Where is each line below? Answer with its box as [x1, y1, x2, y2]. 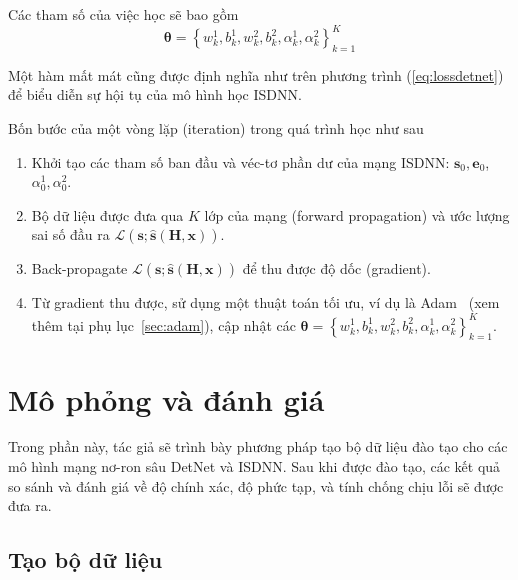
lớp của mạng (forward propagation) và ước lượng [204, 204, 510, 225]
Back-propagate [31, 258, 128, 279]
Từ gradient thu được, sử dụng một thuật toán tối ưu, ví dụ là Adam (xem [31, 292, 500, 313]
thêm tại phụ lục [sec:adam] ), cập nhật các [31, 314, 296, 335]
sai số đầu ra [31, 224, 110, 245]
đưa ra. [8, 495, 52, 516]
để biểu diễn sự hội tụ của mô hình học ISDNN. [8, 84, 302, 105]
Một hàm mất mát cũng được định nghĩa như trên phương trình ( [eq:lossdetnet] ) [8, 64, 504, 85]
